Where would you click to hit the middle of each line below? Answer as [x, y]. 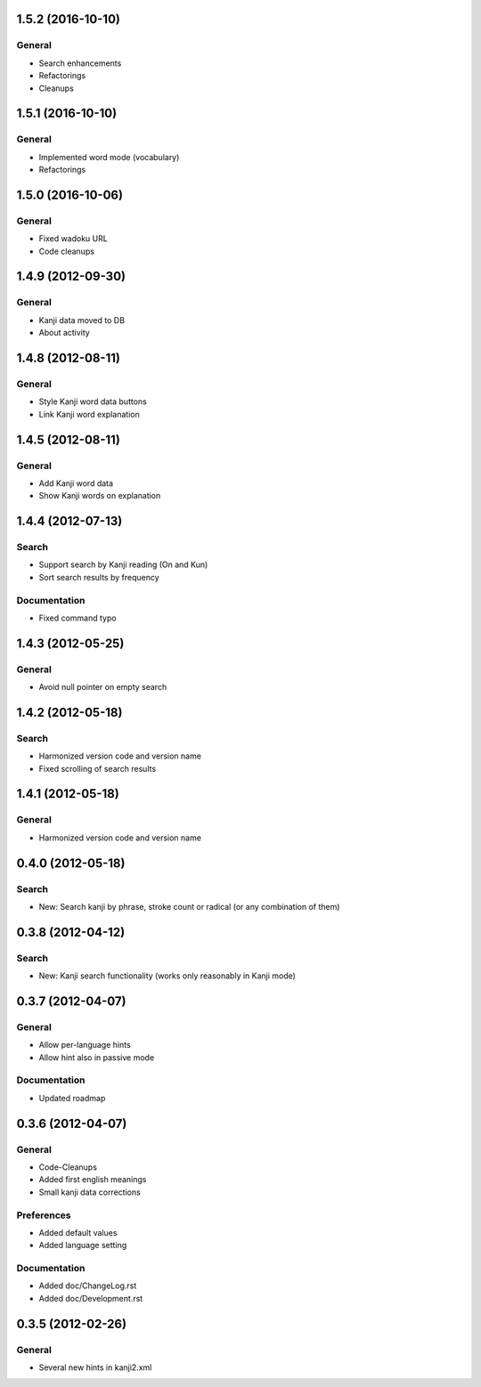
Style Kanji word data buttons [93, 401]
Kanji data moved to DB [82, 320]
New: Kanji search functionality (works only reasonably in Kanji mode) [167, 976]
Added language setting [83, 1245]
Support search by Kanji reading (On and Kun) [123, 564]
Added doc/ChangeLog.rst [88, 1286]
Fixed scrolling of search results [98, 768]
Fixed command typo [77, 618]
